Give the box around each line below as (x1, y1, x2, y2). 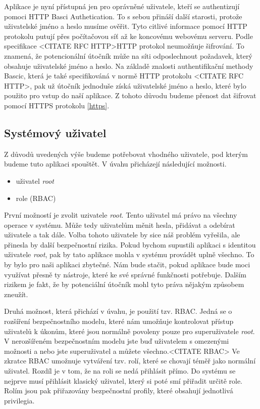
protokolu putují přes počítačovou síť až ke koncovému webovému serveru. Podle (4, 30, 253, 41)
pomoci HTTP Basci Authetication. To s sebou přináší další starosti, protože (4, 11, 242, 21)
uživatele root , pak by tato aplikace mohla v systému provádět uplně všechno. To (4, 249, 254, 260)
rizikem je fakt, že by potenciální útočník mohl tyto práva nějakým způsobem (4, 279, 244, 290)
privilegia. (4, 395, 35, 405)
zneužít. (4, 289, 28, 299)
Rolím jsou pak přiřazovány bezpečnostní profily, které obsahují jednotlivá (4, 385, 233, 396)
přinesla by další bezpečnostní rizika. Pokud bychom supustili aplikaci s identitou (4, 239, 256, 250)
